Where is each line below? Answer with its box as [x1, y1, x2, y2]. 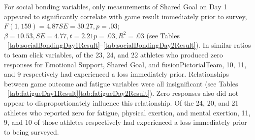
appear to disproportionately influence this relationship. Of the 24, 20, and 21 [4, 97, 239, 108]
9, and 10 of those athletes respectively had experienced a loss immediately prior [4, 117, 247, 127]
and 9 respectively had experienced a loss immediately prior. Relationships [4, 69, 229, 79]
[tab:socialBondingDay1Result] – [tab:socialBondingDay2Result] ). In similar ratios [7, 40, 251, 50]
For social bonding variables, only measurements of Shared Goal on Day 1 [4, 1, 227, 11]
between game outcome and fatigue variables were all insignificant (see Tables [4, 78, 238, 88]
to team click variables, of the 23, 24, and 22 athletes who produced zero [4, 49, 223, 59]
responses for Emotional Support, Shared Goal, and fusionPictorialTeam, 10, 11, [4, 59, 247, 69]
